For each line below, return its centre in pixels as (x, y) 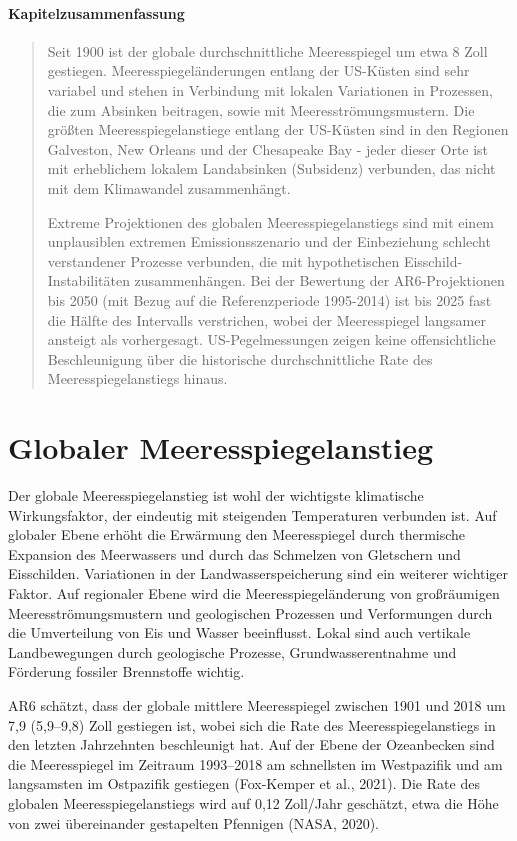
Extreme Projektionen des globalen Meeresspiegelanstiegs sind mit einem (271, 221)
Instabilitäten (88, 280)
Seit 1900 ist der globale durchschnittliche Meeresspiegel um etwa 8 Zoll (267, 50)
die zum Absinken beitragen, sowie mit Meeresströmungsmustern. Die (261, 109)
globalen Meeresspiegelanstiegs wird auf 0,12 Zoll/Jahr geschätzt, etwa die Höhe (253, 802)
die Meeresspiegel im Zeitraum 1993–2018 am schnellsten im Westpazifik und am (255, 763)
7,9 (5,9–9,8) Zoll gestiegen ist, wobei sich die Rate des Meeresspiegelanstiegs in (252, 724)
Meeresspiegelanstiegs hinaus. (137, 378)
